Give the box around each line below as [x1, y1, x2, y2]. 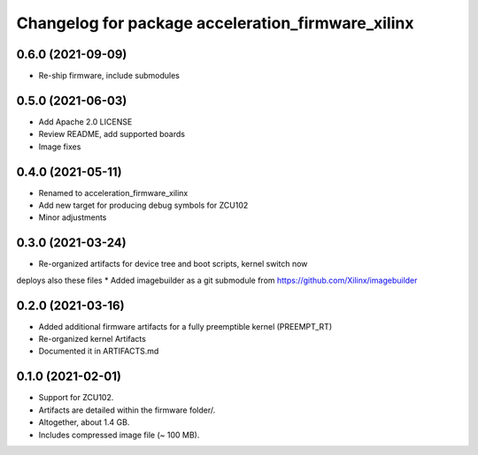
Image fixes [38, 141, 81, 152]
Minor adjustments [38, 212, 107, 223]
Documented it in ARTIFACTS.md [38, 345, 159, 357]
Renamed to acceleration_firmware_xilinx [38, 187, 189, 198]
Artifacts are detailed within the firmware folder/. [38, 405, 216, 415]
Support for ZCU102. [38, 392, 114, 403]
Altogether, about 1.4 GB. [38, 417, 130, 428]
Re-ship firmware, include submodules [38, 71, 181, 81]
